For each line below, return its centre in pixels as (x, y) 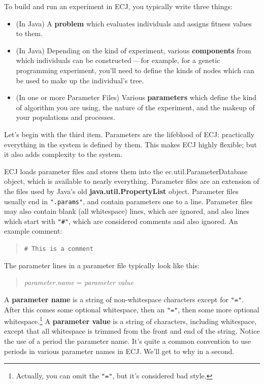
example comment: (33, 231)
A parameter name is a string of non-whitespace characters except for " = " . (124, 299)
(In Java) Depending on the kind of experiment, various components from (134, 50)
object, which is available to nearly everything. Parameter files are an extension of (132, 181)
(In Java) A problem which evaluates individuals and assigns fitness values (134, 23)
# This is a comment (59, 249)
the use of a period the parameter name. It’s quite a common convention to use (128, 341)
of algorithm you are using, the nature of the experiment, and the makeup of (135, 107)
